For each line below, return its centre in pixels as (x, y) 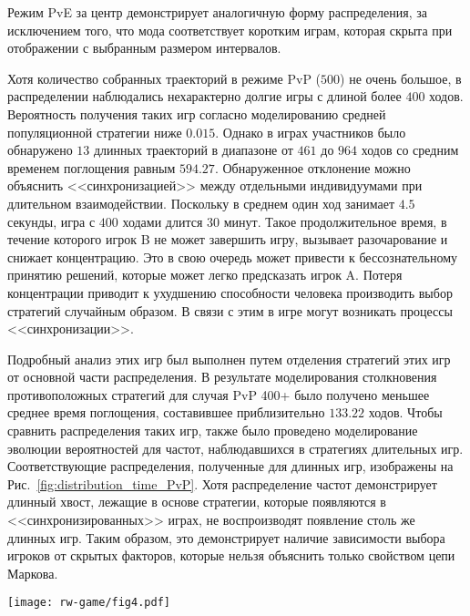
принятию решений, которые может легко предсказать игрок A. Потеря (205, 275)
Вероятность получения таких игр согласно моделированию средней (197, 113)
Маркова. (33, 573)
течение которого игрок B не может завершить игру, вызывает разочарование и (228, 239)
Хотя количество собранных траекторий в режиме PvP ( (164, 78)
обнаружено (40, 150)
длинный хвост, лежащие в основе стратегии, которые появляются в (197, 502)
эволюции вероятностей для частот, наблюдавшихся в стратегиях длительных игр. (235, 448)
